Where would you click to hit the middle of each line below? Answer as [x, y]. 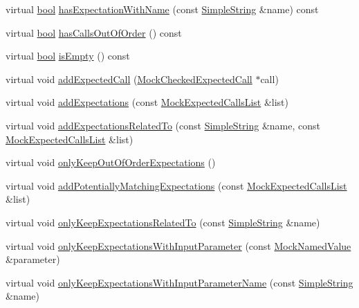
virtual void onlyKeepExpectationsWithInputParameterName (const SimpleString [179, 282]
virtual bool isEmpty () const [68, 56]
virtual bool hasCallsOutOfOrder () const [94, 32]
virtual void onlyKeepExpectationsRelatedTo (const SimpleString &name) [163, 222]
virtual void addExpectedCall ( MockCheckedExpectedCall [129, 79]
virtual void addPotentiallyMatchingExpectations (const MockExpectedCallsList [176, 185]
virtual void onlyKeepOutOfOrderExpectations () [111, 162]
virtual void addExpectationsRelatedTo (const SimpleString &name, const [163, 125]
